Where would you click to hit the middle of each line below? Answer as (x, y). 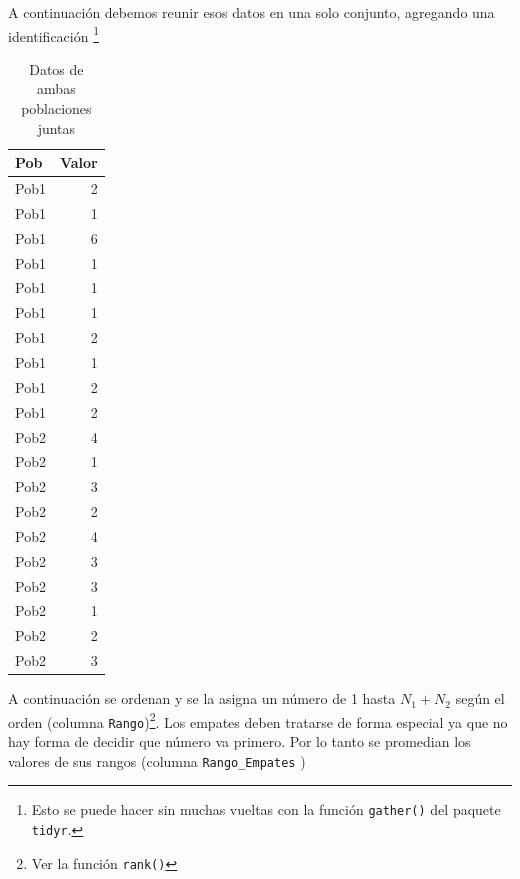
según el (480, 698)
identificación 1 (54, 34)
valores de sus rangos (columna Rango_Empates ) (157, 760)
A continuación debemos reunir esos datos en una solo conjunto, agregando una (251, 12)
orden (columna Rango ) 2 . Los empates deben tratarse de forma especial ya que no (258, 720)
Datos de (56, 68)
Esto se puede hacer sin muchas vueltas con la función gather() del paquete (266, 809)
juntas (56, 127)
